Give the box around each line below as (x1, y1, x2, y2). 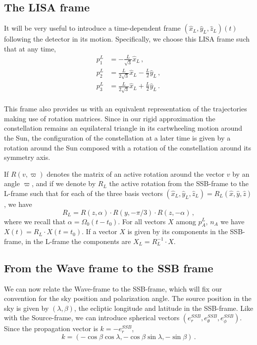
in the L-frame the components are (25, 236, 131, 246)
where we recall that (4, 216, 66, 226)
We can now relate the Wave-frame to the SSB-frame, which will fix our (4, 283, 222, 294)
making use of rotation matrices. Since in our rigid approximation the (4, 113, 215, 123)
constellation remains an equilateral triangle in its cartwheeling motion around (4, 123, 243, 133)
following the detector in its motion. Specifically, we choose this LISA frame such (4, 34, 250, 44)
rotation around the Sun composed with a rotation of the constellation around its (4, 142, 251, 152)
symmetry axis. (4, 152, 51, 162)
